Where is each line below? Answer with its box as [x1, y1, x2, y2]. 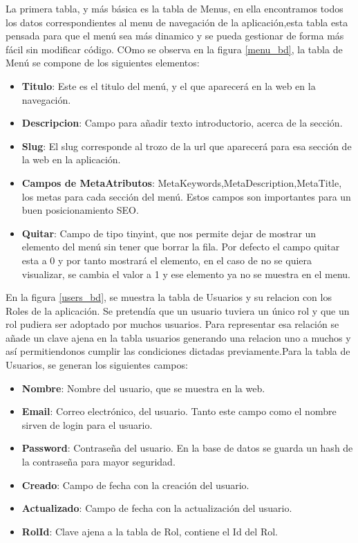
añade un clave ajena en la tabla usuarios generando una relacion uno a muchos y [6, 330, 351, 344]
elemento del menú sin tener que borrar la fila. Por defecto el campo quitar [21, 239, 340, 254]
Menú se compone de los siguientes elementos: [6, 55, 200, 70]
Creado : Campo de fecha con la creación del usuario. [21, 477, 249, 492]
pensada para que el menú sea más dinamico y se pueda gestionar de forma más [6, 28, 344, 43]
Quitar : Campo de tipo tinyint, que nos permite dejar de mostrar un [21, 226, 317, 240]
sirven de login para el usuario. [21, 417, 153, 432]
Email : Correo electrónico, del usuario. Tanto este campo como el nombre [21, 404, 337, 418]
